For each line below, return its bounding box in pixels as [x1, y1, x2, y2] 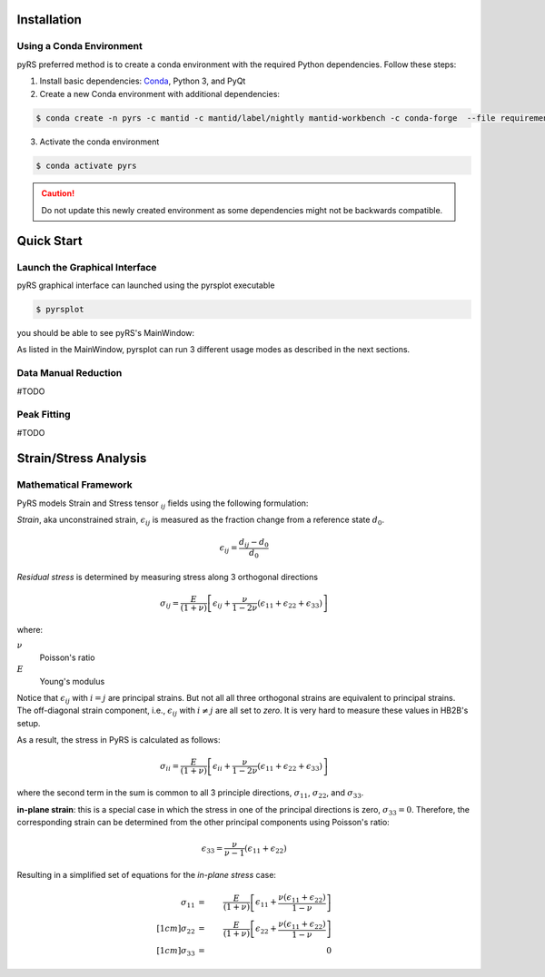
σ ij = [160, 597, 180, 610]
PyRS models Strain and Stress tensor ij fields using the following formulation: [16, 498, 309, 510]
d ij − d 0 [239, 537, 270, 549]
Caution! [41, 188, 75, 199]
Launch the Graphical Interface [16, 261, 157, 273]
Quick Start [16, 232, 83, 249]
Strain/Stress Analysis [16, 450, 147, 467]
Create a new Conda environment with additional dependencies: [39, 88, 281, 99]
